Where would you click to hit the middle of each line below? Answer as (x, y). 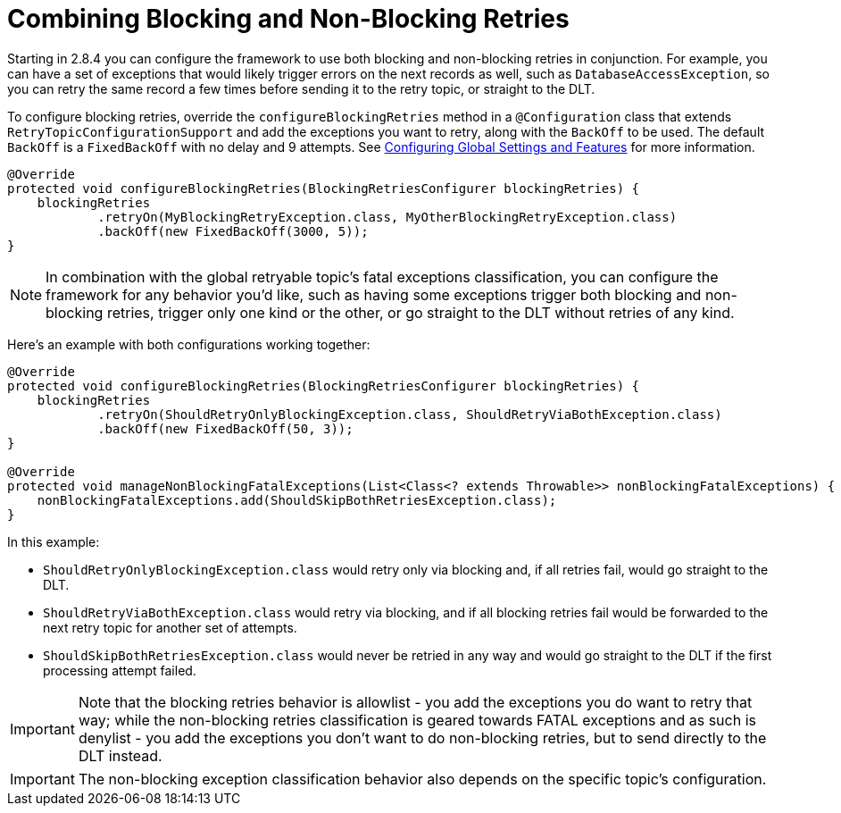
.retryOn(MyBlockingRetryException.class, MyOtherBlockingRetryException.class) (387, 217)
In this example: (54, 541)
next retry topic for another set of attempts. (170, 627)
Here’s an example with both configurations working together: (189, 344)
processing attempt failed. (120, 670)
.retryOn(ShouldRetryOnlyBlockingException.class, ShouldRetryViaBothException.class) (410, 414)
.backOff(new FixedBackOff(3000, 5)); (233, 231)
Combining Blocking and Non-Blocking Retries (288, 19)
